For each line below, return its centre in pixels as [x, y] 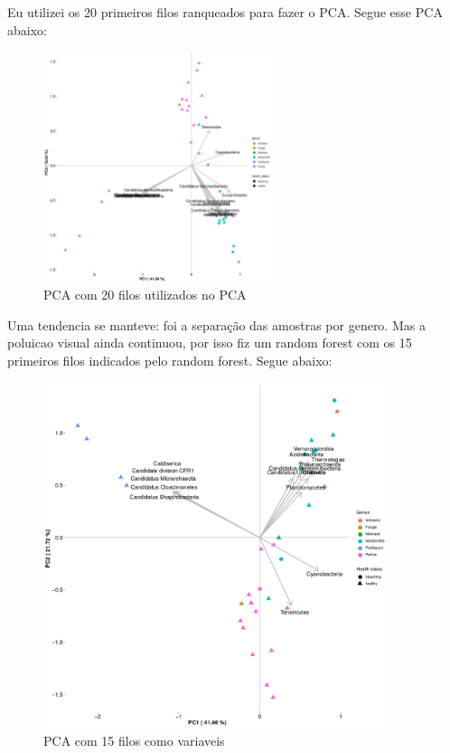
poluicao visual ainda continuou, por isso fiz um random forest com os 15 [210, 343]
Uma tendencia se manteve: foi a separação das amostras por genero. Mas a [216, 324]
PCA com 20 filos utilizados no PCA [145, 295]
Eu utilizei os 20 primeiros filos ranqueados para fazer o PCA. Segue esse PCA [225, 12]
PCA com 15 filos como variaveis [134, 740]
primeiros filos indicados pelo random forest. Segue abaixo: [170, 360]
